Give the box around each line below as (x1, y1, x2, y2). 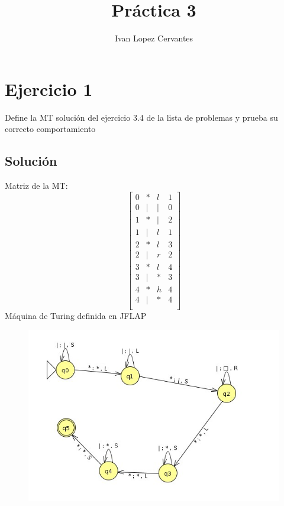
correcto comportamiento (5, 123, 96, 135)
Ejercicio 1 (5, 76, 93, 101)
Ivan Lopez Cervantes (114, 32, 193, 44)
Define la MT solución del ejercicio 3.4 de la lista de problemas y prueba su (5, 111, 278, 123)
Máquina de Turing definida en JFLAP (5, 309, 147, 321)
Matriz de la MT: (5, 179, 68, 192)
